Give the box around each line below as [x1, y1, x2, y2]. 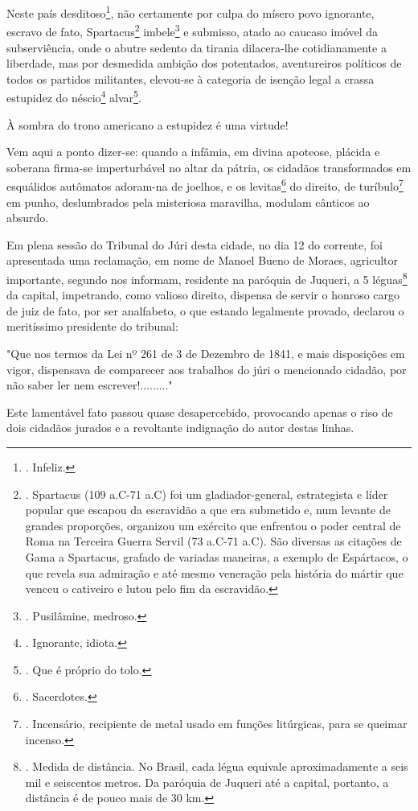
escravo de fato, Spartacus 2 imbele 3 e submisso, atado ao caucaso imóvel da [6, 21, 379, 39]
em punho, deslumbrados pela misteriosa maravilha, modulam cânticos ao [6, 193, 370, 210]
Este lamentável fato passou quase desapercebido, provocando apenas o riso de [6, 403, 393, 420]
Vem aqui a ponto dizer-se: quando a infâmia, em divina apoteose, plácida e [6, 143, 380, 160]
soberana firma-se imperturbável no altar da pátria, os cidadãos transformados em [6, 158, 412, 175]
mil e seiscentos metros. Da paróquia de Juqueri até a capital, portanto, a [25, 773, 389, 790]
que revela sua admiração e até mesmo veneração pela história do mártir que [25, 564, 404, 581]
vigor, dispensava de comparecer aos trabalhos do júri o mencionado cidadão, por [6, 360, 407, 377]
